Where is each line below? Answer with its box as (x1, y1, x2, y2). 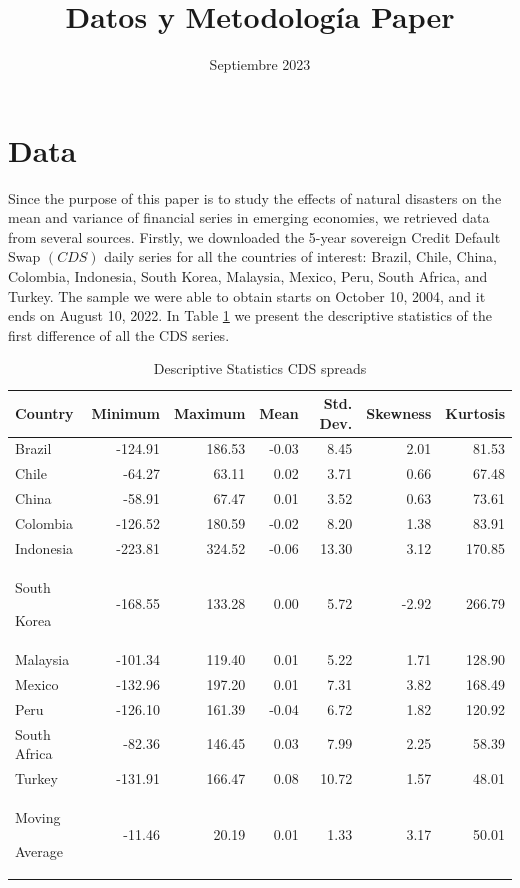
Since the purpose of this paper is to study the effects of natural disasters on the (8, 187, 502, 208)
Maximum (173, 402, 246, 423)
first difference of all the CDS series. (8, 324, 230, 345)
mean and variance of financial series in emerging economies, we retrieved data (8, 207, 490, 228)
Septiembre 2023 (209, 54, 311, 75)
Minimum (91, 402, 160, 423)
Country (15, 402, 74, 423)
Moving (15, 806, 61, 827)
